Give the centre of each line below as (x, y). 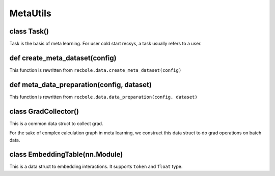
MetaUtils (31, 13)
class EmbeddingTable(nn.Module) (66, 154)
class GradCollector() (44, 111)
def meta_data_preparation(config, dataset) (81, 85)
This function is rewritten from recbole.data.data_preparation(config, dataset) (104, 97)
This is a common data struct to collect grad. (56, 123)
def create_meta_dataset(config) (63, 58)
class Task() (29, 31)
